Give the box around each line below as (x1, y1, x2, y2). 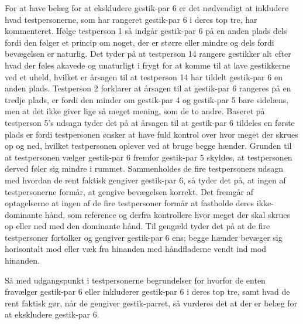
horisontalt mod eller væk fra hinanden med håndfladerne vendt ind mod (5, 243, 267, 255)
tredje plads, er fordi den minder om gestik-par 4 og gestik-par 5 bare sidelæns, (5, 93, 289, 105)
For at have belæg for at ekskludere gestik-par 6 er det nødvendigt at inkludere (5, 2, 289, 13)
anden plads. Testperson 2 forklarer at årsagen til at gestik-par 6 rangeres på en (5, 82, 291, 94)
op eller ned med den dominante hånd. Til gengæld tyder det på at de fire (5, 220, 270, 232)
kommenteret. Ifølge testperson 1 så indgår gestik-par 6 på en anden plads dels (5, 25, 287, 37)
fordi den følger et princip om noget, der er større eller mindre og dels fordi (5, 36, 274, 48)
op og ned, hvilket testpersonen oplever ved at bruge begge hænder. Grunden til (5, 139, 292, 152)
